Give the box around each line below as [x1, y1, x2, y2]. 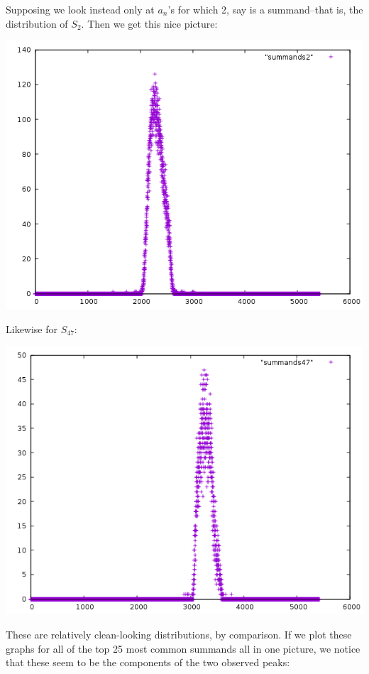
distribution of [6, 16, 68, 31]
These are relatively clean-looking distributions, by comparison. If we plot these [6, 626, 352, 641]
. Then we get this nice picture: [81, 16, 218, 31]
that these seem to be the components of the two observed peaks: [6, 655, 290, 670]
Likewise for [6, 321, 58, 336]
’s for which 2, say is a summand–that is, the [167, 2, 363, 16]
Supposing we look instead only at [6, 2, 155, 16]
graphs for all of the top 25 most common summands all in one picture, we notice [6, 641, 360, 656]
